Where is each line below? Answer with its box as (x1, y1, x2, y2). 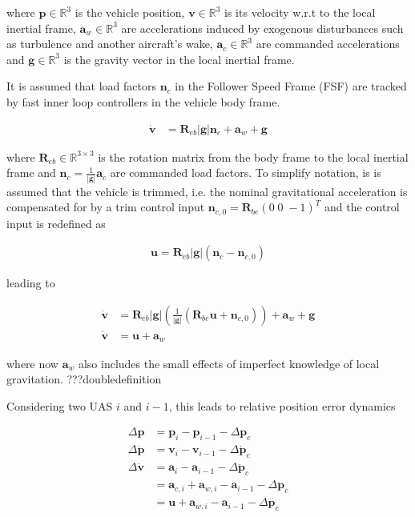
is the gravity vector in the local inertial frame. (63, 50, 295, 67)
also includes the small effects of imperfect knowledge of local (78, 355, 380, 371)
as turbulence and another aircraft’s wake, (6, 35, 213, 52)
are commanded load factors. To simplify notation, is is (110, 164, 381, 181)
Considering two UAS (6, 397, 113, 414)
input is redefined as (6, 214, 106, 231)
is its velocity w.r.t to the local (224, 4, 376, 20)
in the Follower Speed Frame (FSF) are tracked (175, 78, 407, 94)
